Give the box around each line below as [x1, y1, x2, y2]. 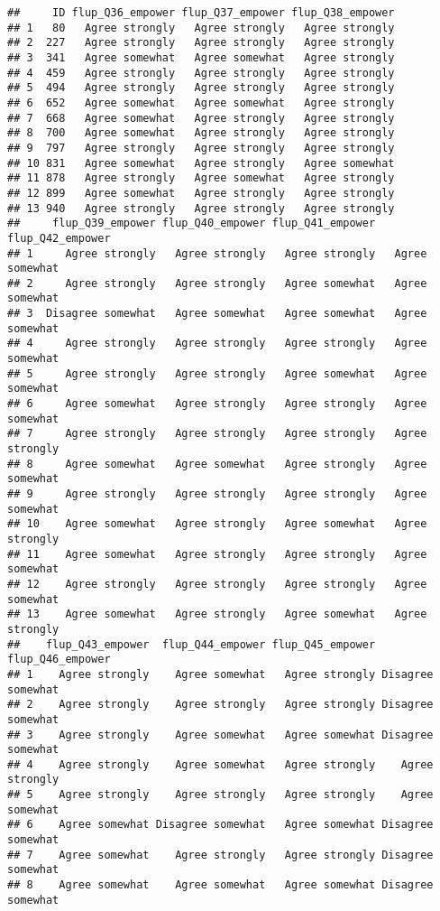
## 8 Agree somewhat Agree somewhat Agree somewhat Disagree [7, 878, 434, 892]
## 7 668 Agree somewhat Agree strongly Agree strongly [7, 111, 395, 125]
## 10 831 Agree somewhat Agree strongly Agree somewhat [7, 156, 395, 170]
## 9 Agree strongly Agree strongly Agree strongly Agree [7, 488, 427, 500]
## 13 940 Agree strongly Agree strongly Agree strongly [7, 201, 395, 215]
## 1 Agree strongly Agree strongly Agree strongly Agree [7, 246, 427, 260]
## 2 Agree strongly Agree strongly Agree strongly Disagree [7, 698, 434, 711]
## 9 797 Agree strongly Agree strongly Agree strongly [7, 141, 395, 154]
